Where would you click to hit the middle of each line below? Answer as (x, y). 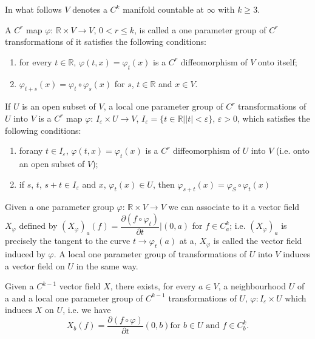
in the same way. (107, 265)
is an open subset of (59, 106)
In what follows (33, 9)
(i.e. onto (293, 150)
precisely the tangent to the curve (68, 241)
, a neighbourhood (252, 286)
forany (31, 150)
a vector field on (35, 265)
